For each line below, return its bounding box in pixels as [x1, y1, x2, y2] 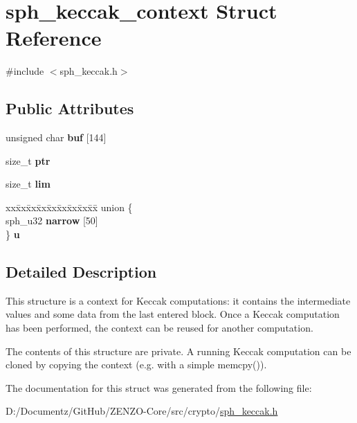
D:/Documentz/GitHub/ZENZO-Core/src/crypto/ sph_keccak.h [6, 404, 278, 418]
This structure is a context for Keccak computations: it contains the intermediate [6, 293, 351, 307]
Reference [6, 24, 102, 52]
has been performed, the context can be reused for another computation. [6, 321, 313, 335]
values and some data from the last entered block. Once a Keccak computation [6, 307, 340, 321]
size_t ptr [6, 153, 51, 168]
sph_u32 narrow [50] [6, 213, 98, 228]
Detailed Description [6, 261, 157, 282]
